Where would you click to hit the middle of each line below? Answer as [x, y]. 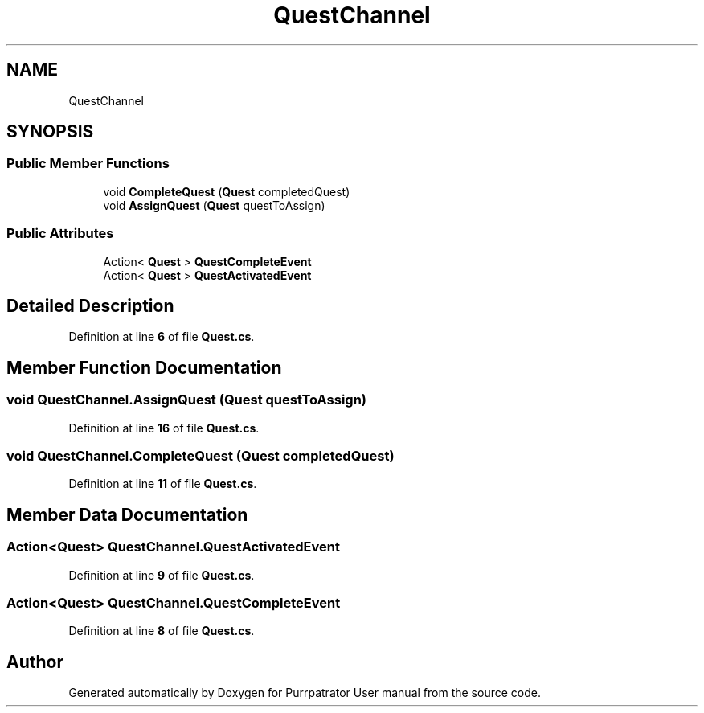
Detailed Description [90, 305]
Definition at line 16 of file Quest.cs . [164, 428]
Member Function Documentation [144, 367]
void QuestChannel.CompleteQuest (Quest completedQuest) [201, 456]
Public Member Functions [88, 164]
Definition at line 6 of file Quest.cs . [162, 337]
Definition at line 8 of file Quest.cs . [162, 631]
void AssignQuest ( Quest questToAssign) [214, 205]
